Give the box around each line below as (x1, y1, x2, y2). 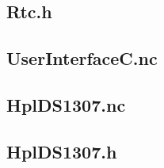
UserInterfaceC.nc (6, 46, 158, 71)
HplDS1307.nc (6, 92, 126, 116)
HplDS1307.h (6, 139, 117, 163)
